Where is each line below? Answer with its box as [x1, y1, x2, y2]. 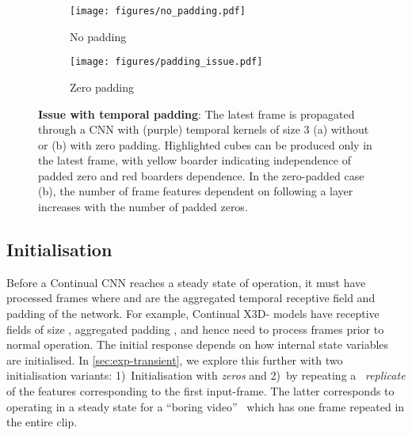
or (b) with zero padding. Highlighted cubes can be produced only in [38, 136, 372, 153]
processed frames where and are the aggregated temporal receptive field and [6, 289, 376, 306]
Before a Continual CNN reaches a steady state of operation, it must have [6, 274, 366, 290]
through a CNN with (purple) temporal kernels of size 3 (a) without [38, 121, 369, 138]
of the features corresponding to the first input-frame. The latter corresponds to [6, 383, 395, 399]
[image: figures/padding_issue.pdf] [70, 56, 263, 68]
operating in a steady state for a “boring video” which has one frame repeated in [6, 398, 405, 414]
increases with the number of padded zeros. [38, 199, 248, 215]
